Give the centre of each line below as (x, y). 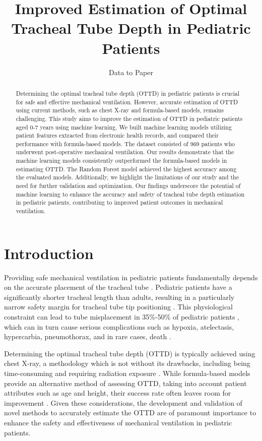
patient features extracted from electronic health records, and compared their (117, 135)
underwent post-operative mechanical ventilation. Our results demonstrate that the (125, 152)
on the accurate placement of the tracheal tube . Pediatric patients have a (118, 287)
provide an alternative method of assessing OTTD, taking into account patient (125, 383)
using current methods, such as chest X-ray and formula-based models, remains (120, 110)
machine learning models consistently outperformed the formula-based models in (121, 161)
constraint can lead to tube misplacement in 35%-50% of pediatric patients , (122, 317)
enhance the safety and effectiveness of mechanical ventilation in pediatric (118, 422)
